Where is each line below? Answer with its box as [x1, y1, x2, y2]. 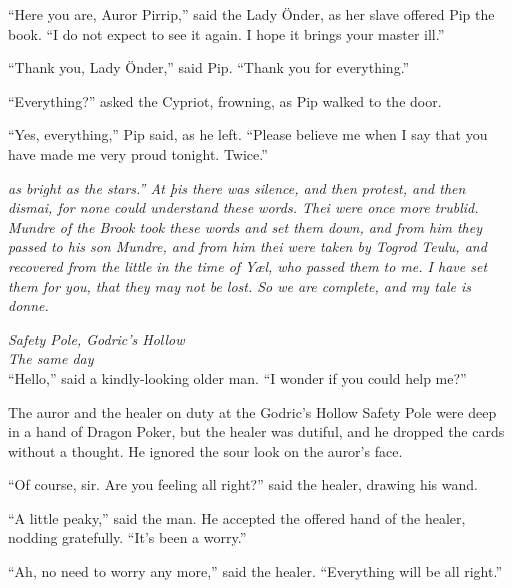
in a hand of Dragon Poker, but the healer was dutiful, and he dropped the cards [8, 421, 505, 442]
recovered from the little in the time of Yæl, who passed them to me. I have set [8, 255, 488, 276]
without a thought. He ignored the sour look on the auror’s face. [8, 440, 403, 461]
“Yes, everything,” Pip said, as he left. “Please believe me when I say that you [8, 124, 488, 145]
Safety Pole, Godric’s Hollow [8, 328, 185, 349]
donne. [8, 295, 49, 316]
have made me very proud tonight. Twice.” [8, 143, 268, 164]
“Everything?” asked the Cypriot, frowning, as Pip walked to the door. [8, 90, 442, 111]
